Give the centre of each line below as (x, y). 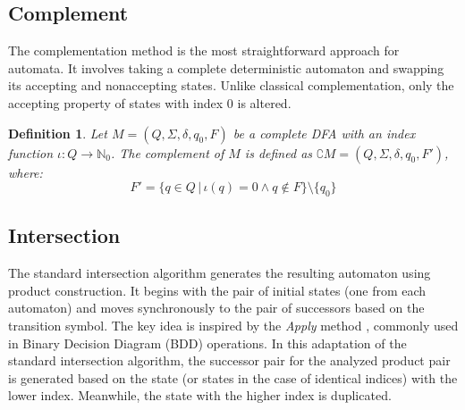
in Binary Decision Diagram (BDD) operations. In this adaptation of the (207, 343)
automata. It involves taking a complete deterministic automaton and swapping (226, 67)
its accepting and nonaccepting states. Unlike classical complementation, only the (231, 85)
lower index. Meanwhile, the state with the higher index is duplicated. (200, 395)
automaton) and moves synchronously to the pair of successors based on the (216, 308)
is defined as (279, 152)
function (31, 152)
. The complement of (167, 152)
